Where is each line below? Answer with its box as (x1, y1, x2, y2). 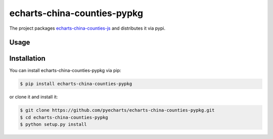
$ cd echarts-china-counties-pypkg (20, 114, 108, 120)
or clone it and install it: (9, 94, 58, 100)
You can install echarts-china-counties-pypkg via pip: (9, 67, 121, 74)
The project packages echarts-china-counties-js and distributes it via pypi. (9, 25, 165, 31)
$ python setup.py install (20, 121, 87, 127)
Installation (9, 54, 45, 63)
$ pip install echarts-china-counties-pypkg (20, 81, 132, 87)
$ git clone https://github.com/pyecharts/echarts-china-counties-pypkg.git (20, 107, 215, 113)
